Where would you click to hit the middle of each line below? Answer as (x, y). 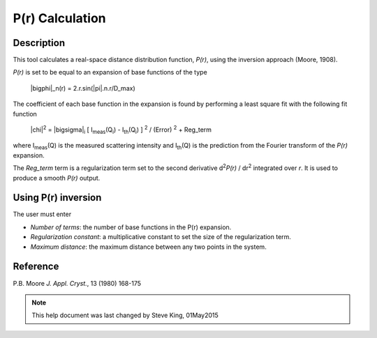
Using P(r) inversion (57, 198)
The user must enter (42, 214)
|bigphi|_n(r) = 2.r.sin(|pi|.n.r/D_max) (83, 88)
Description (39, 43)
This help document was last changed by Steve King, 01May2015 (125, 315)
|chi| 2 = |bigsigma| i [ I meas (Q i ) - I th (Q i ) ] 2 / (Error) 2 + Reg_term (121, 130)
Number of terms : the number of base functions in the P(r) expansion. (131, 227)
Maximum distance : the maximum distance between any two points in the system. (148, 247)
